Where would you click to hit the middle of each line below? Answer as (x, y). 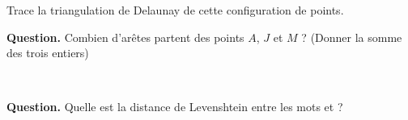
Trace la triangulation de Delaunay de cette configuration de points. (175, 10)
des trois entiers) (48, 53)
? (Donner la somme (352, 37)
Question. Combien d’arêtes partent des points (125, 37)
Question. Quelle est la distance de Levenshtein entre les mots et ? (175, 107)
